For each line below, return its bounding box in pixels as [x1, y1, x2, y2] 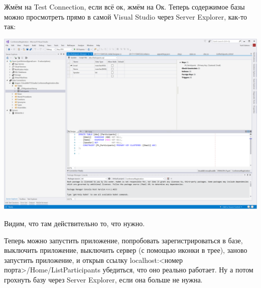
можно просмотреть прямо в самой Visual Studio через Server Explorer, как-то [4, 11, 247, 22]
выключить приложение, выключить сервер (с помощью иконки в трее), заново [4, 245, 247, 255]
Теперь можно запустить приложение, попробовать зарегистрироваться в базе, [4, 235, 243, 245]
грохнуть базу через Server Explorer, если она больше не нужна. [4, 274, 203, 284]
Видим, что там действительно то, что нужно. [4, 218, 145, 228]
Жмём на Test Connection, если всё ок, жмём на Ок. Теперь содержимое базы [4, 2, 245, 12]
